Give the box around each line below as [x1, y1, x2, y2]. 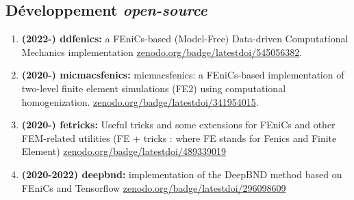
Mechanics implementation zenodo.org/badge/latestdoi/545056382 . [21, 44, 303, 59]
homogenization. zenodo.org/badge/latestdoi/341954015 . [21, 94, 259, 109]
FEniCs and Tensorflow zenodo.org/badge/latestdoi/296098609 [21, 180, 286, 195]
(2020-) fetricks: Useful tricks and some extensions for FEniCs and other [21, 117, 336, 132]
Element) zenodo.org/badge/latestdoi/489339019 [21, 144, 227, 158]
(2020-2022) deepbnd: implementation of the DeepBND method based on [21, 167, 342, 181]
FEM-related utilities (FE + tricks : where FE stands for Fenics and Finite [21, 130, 337, 145]
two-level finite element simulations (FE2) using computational [21, 81, 286, 95]
